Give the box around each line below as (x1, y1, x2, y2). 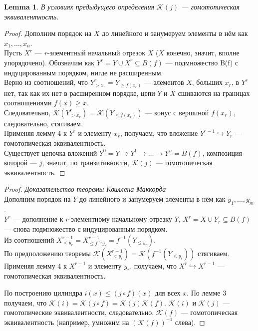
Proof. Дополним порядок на (4, 28, 92, 38)
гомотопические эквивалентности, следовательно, (4, 307, 154, 318)
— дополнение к (13, 214, 63, 224)
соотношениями (4, 97, 52, 108)
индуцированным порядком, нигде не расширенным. (4, 67, 163, 77)
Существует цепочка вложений (4, 147, 97, 158)
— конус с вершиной (145, 107, 209, 117)
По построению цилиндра (4, 287, 82, 298)
